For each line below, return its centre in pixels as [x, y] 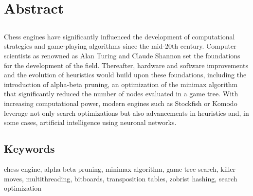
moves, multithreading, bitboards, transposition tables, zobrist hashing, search [121, 178]
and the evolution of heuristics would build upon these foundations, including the [125, 75]
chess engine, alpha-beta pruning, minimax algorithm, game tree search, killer [120, 169]
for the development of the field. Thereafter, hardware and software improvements [126, 65]
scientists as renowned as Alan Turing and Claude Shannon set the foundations [122, 55]
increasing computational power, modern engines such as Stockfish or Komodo [121, 103]
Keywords [29, 149]
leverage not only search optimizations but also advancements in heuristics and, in [126, 113]
